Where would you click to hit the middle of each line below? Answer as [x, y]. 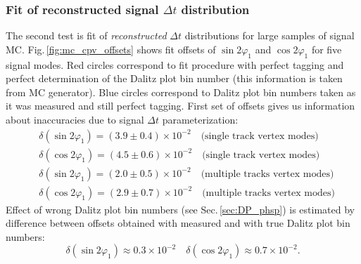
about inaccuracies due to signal [75, 119]
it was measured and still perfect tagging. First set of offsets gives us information [180, 106]
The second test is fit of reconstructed [86, 35]
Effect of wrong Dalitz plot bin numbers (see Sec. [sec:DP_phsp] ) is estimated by [180, 209]
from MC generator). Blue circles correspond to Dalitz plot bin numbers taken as [181, 92]
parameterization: [200, 119]
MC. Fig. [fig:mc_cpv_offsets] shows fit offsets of [111, 49]
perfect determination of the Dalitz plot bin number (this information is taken [174, 78]
